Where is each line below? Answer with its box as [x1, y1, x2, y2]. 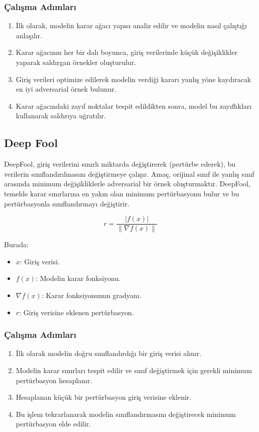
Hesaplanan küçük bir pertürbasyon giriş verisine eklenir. [16, 392, 192, 402]
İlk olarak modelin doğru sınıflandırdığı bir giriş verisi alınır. [16, 348, 202, 358]
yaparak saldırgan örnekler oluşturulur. [16, 57, 137, 67]
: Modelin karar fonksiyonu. [36, 273, 121, 283]
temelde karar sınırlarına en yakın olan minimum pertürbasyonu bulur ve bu [4, 188, 239, 198]
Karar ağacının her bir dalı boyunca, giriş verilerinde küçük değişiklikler [16, 47, 237, 57]
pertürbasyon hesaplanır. [16, 375, 92, 385]
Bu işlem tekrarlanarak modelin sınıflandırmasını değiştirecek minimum [16, 408, 236, 419]
